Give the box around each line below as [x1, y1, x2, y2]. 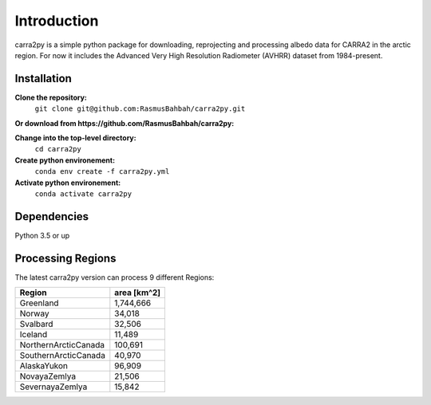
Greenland [19, 297, 59, 309]
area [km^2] [114, 287, 161, 298]
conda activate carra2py [34, 189, 132, 199]
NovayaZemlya [19, 371, 76, 382]
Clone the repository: [14, 92, 87, 102]
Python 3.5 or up [14, 230, 70, 240]
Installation [14, 72, 72, 85]
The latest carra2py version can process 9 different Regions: [14, 272, 215, 282]
